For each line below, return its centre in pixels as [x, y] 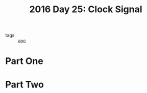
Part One [24, 61]
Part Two [25, 84]
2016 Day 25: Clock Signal [86, 9]
